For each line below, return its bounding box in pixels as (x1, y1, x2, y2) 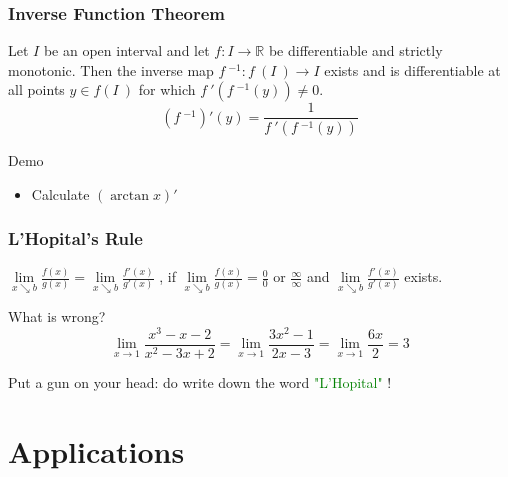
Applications (8, 430, 185, 471)
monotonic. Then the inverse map (8, 59, 214, 80)
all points (8, 79, 65, 100)
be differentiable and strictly (268, 40, 443, 61)
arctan (110, 188, 150, 203)
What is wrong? (8, 306, 106, 327)
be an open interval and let (43, 40, 210, 61)
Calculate (31, 183, 90, 204)
